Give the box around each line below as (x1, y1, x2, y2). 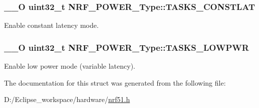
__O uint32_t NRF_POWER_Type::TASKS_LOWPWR (4, 41, 249, 53)
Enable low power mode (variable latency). (4, 61, 135, 71)
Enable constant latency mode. (4, 20, 99, 30)
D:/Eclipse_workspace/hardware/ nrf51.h (4, 94, 130, 105)
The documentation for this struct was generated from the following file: (4, 77, 226, 88)
